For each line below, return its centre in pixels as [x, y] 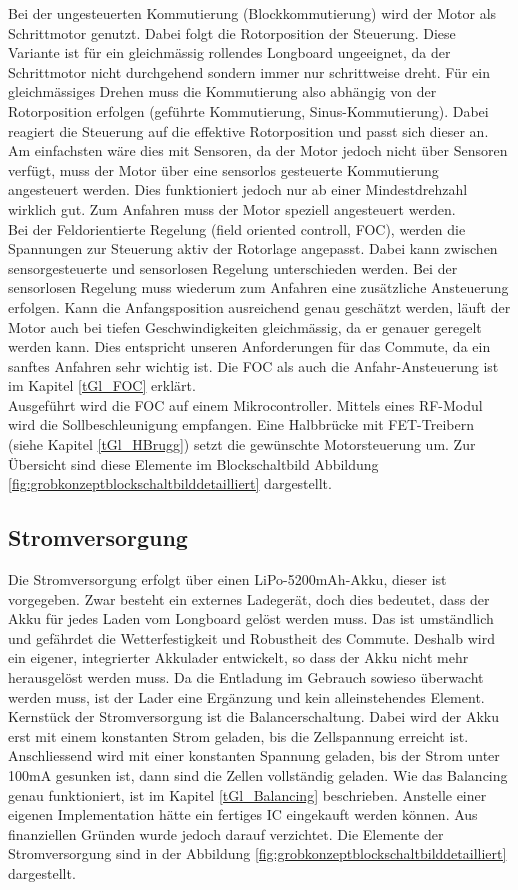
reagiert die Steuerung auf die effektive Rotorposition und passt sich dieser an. [248, 130]
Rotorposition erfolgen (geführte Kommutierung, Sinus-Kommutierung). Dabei [248, 110]
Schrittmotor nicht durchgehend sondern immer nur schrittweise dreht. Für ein [249, 71]
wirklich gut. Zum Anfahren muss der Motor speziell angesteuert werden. [232, 208]
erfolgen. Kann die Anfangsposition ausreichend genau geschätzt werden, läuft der [259, 306]
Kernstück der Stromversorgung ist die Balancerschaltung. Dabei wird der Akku [254, 716]
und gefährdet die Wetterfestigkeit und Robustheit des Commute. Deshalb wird [251, 637]
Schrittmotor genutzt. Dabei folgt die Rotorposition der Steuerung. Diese [232, 32]
